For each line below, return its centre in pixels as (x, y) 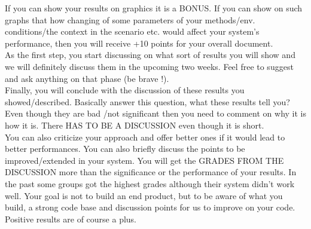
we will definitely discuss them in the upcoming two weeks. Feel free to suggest (149, 66)
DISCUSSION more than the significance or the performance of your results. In (151, 172)
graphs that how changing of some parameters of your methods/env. (130, 19)
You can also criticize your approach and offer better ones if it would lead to (145, 137)
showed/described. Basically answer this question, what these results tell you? (147, 101)
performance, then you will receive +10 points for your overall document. (139, 43)
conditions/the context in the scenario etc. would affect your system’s (132, 31)
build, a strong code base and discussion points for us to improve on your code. (150, 207)
